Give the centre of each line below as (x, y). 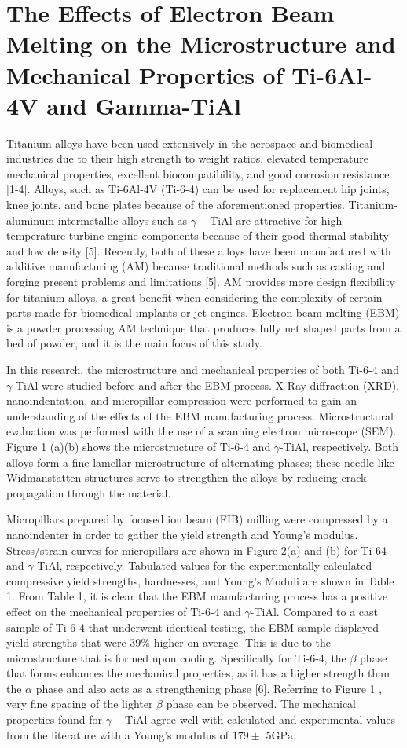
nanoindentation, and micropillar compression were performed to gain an (182, 400)
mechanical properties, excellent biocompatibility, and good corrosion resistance (198, 173)
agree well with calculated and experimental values (273, 719)
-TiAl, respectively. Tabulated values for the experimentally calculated (203, 565)
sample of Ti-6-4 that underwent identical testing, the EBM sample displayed (192, 627)
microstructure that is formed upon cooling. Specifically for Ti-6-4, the (176, 657)
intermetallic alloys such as (123, 220)
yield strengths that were (66, 642)
